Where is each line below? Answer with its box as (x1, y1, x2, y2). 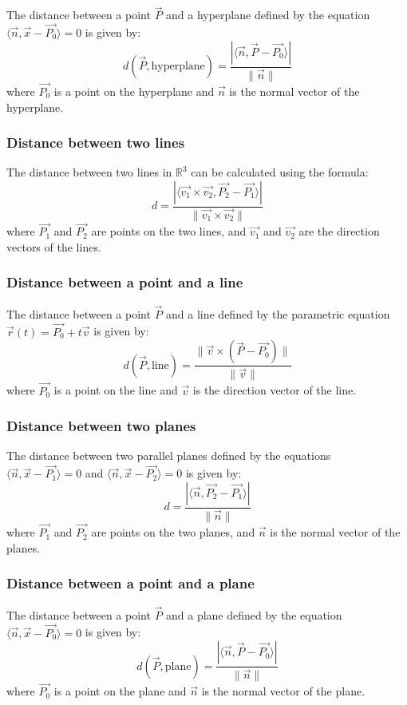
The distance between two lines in (6, 164, 172, 180)
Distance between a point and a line (6, 272, 243, 292)
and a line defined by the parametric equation (166, 305, 390, 322)
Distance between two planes (6, 416, 196, 436)
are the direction (298, 223, 380, 240)
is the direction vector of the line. (192, 382, 357, 398)
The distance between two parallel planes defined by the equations (6, 447, 331, 464)
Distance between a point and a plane (6, 573, 255, 593)
